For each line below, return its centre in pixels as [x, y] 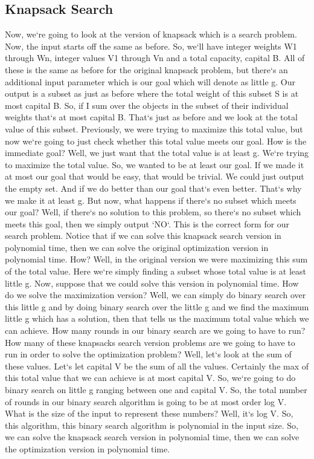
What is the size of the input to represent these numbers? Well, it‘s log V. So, [149, 413]
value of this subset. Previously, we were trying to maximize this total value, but [154, 129]
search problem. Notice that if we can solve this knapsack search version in [143, 236]
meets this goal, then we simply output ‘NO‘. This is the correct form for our [147, 223]
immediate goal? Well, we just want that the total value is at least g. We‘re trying [157, 153]
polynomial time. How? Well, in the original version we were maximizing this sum [156, 259]
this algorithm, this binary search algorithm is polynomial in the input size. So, [152, 425]
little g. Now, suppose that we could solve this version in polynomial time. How [152, 283]
